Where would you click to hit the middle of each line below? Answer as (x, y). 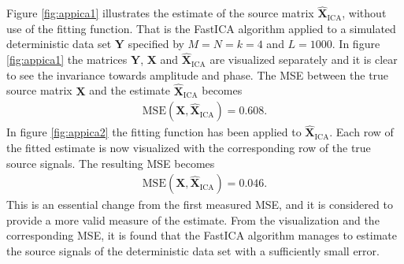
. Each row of (361, 132)
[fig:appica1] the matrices (67, 59)
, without (364, 13)
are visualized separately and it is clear (304, 59)
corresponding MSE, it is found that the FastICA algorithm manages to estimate (202, 235)
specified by (156, 44)
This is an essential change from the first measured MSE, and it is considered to (200, 205)
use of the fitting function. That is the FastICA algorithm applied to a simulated (201, 28)
